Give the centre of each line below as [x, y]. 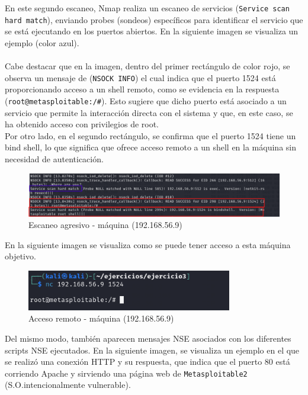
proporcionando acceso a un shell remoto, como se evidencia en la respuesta [142, 89]
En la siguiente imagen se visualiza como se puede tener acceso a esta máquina [148, 244]
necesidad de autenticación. [54, 158]
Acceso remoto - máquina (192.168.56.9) [101, 318]
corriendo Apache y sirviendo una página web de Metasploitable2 [126, 373]
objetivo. [20, 256]
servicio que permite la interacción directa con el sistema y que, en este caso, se [149, 112]
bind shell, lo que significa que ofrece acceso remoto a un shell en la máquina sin [150, 147]
